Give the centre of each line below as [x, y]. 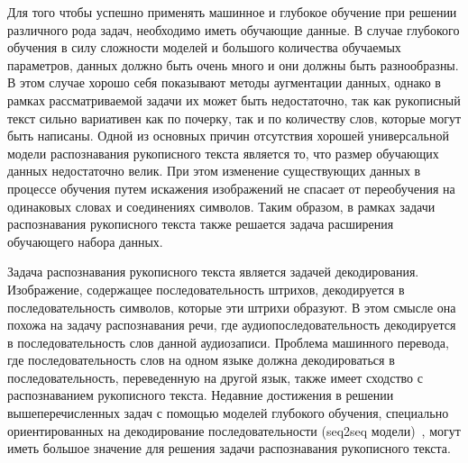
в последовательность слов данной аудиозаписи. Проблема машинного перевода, [228, 342]
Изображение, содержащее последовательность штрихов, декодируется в [206, 289]
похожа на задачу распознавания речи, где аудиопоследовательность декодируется [232, 325]
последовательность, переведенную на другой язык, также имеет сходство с [215, 377]
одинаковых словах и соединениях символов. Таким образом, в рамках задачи [221, 206]
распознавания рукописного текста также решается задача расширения [201, 224]
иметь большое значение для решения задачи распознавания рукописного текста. [229, 448]
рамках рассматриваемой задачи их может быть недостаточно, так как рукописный [234, 100]
